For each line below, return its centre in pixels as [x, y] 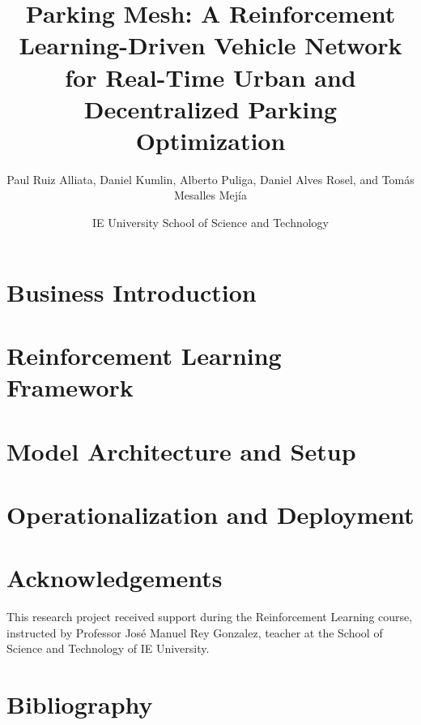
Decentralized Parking [210, 108]
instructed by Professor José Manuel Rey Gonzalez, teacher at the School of [195, 632]
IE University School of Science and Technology [210, 223]
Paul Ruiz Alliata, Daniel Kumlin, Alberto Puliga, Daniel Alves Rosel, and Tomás [210, 179]
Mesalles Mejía [210, 195]
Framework [70, 387]
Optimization [210, 140]
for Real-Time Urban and [210, 77]
